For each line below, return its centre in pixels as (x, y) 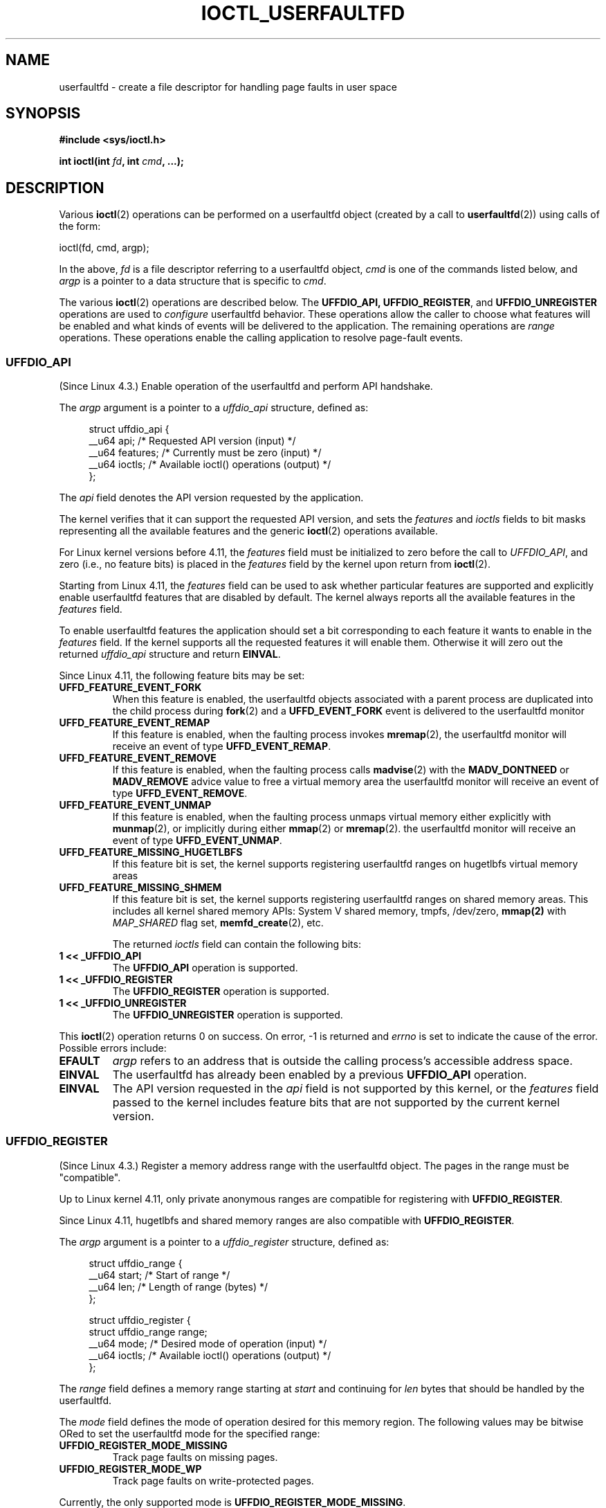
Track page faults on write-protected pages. (213, 1480)
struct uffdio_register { (140, 1320)
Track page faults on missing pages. (195, 1457)
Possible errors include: (113, 1048)
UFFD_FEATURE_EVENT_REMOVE (138, 758)
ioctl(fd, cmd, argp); (104, 248)
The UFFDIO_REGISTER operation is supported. (221, 991)
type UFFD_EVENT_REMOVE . (180, 793)
